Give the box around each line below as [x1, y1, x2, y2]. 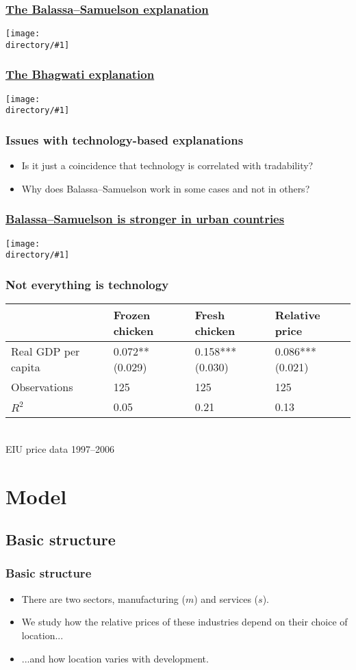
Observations [11, 379, 73, 395]
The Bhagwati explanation [5, 66, 155, 83]
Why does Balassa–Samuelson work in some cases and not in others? [21, 181, 310, 195]
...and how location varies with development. [21, 651, 209, 665]
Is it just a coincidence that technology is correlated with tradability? [21, 158, 314, 173]
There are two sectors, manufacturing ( [21, 591, 186, 606]
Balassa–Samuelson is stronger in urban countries [5, 210, 285, 227]
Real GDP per [11, 343, 80, 360]
